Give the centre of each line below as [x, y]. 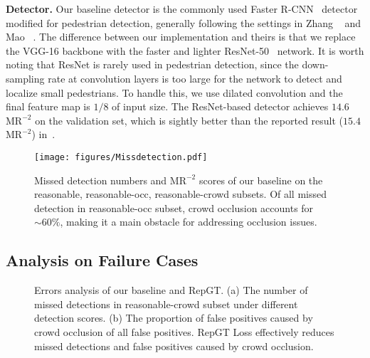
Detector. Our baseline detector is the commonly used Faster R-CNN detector [182, 9]
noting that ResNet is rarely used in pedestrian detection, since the [152, 64]
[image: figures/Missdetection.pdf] [121, 157]
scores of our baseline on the [261, 180]
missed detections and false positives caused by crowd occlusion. [174, 346]
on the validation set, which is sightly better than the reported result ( [189, 120]
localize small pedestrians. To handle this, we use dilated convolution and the [174, 92]
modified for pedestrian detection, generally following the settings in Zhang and [183, 22]
